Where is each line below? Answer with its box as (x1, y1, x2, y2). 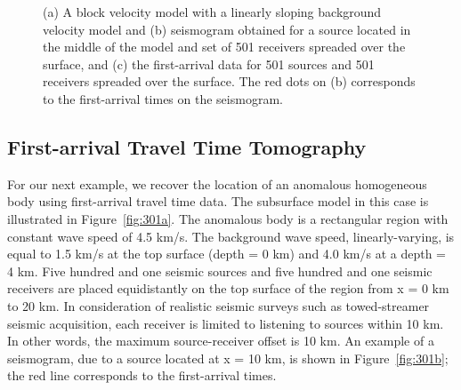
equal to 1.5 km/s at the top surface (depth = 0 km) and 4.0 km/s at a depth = (7, 244, 446, 263)
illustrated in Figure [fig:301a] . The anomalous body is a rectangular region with (7, 209, 449, 227)
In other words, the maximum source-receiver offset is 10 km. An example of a (7, 331, 434, 350)
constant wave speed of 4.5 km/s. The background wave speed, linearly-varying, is (7, 227, 455, 245)
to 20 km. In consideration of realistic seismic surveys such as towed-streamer (7, 296, 430, 314)
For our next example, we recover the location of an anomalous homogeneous (7, 174, 427, 193)
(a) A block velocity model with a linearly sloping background (43, 3, 382, 20)
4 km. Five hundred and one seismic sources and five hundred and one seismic (7, 261, 433, 280)
